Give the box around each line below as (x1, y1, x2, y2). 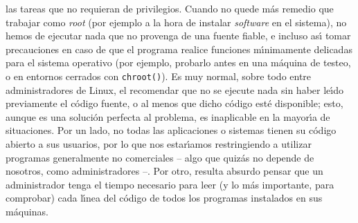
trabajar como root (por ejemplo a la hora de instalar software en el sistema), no (6, 14, 347, 29)
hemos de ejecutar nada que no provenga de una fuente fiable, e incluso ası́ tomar (6, 28, 351, 43)
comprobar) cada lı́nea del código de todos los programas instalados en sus (6, 191, 323, 205)
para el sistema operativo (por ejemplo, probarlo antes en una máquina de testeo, (6, 55, 351, 70)
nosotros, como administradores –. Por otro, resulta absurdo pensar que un (6, 164, 323, 178)
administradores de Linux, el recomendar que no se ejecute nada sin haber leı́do (6, 82, 343, 97)
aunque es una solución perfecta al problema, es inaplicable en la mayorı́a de (6, 109, 330, 124)
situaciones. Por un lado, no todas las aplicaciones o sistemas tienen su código (6, 123, 337, 137)
